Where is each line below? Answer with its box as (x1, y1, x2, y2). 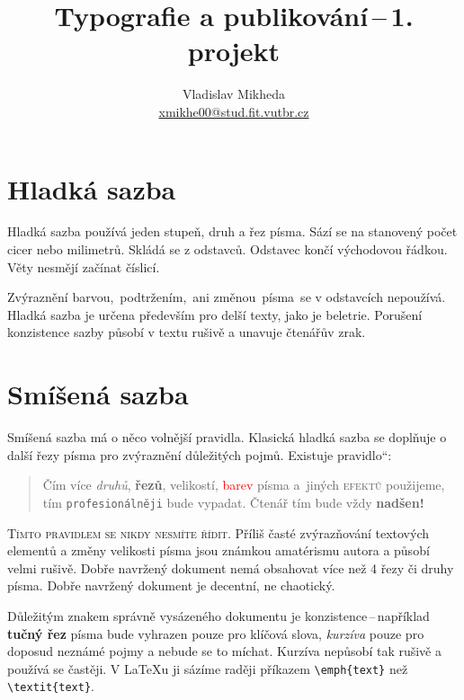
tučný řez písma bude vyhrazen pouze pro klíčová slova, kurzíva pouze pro (7, 624, 424, 642)
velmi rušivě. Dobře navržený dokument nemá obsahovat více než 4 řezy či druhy (7, 558, 454, 577)
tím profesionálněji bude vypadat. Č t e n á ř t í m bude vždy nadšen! (42, 492, 424, 511)
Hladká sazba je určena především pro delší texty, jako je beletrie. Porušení (7, 305, 423, 323)
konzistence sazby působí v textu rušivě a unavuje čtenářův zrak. (7, 323, 366, 341)
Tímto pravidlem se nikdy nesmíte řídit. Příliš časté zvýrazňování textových (7, 523, 430, 542)
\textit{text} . (7, 677, 94, 696)
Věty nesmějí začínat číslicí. (7, 257, 160, 276)
